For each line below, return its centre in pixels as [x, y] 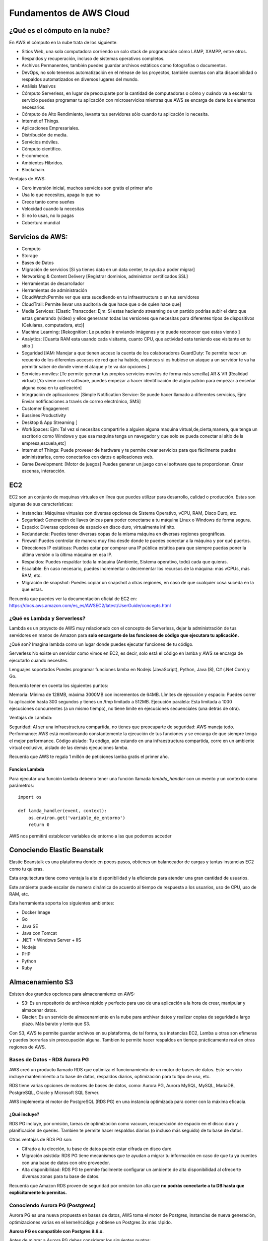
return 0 [39, 825]
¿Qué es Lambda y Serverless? [47, 618]
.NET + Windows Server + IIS [51, 940]
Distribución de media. [45, 135]
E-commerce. [35, 156]
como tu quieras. [27, 869]
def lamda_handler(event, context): [63, 811]
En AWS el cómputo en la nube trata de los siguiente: [63, 43]
